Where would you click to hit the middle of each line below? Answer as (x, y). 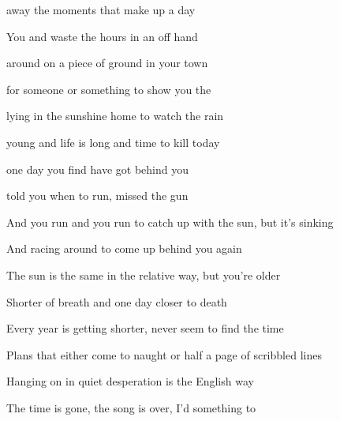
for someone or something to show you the (109, 89)
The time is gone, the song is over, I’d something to (131, 407)
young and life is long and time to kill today (113, 142)
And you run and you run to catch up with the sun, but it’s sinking (170, 222)
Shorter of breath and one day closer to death (117, 301)
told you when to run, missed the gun (97, 195)
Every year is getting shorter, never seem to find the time (145, 328)
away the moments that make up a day (101, 9)
